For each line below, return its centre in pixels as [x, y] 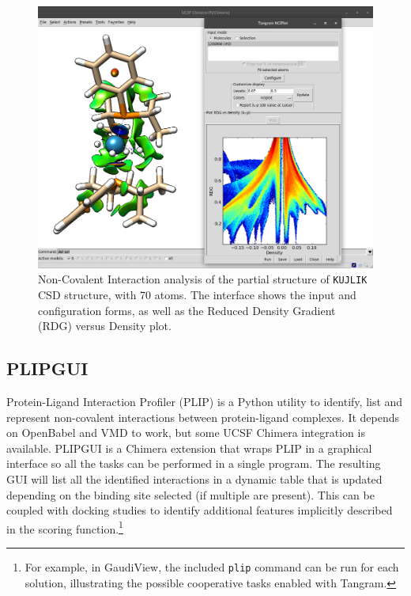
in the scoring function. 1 [65, 527]
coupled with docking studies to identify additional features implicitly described [200, 510]
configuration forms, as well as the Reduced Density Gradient [187, 310]
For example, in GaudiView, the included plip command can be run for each [212, 567]
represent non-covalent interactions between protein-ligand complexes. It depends [203, 417]
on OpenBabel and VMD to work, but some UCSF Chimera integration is [186, 433]
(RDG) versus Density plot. [105, 326]
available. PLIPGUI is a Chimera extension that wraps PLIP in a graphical [189, 448]
